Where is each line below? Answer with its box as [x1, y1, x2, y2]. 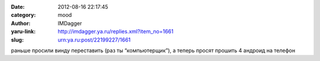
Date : [11, 4, 25, 10]
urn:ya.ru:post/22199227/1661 [57, 36, 131, 43]
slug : [11, 36, 24, 43]
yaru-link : [11, 28, 36, 35]
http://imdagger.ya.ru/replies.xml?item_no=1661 [57, 28, 174, 35]
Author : [11, 19, 31, 26]
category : [11, 12, 36, 19]
